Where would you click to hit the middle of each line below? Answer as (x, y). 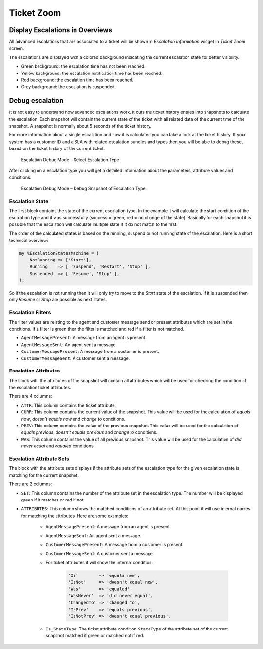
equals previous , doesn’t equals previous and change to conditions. (89, 432)
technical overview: (28, 240)
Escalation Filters (30, 313)
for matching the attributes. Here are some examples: (75, 516)
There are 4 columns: (30, 396)
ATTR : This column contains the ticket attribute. (69, 405)
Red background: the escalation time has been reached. (77, 80)
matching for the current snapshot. (44, 475)
